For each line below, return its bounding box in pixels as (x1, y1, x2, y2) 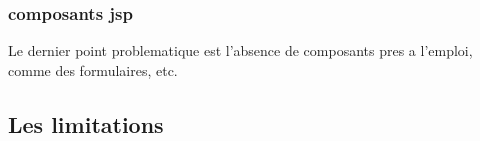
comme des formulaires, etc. (8, 59, 178, 80)
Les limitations (8, 108, 164, 139)
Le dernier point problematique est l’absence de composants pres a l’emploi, (8, 40, 473, 61)
